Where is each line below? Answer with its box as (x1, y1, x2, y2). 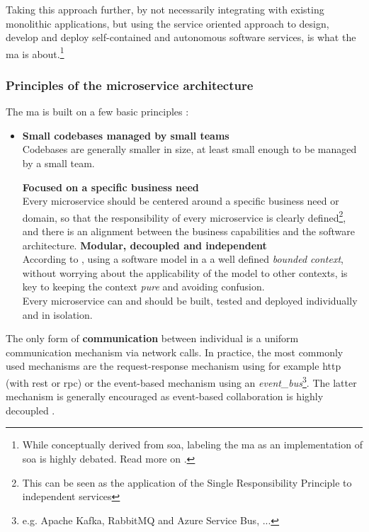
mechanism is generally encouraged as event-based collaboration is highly (6, 389, 324, 404)
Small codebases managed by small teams (22, 128, 229, 142)
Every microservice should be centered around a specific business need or (22, 193, 339, 208)
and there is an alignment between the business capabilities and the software (22, 224, 355, 239)
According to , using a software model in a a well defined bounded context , (22, 251, 344, 266)
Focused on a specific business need (22, 179, 199, 194)
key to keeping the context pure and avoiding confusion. (22, 279, 265, 294)
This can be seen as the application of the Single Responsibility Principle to (22, 475, 352, 489)
